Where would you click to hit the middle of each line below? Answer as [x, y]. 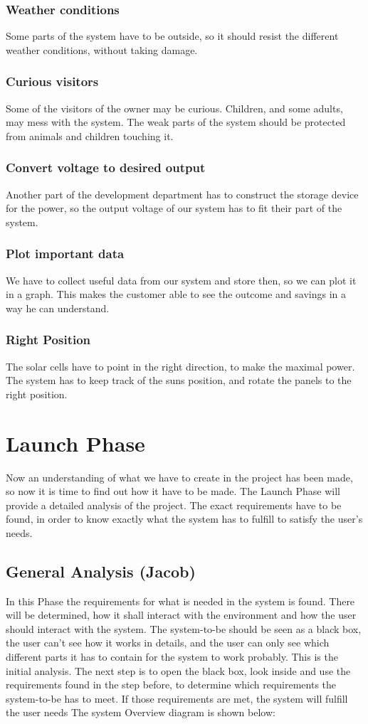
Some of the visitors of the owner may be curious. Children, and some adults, [174, 108]
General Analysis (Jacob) [101, 571]
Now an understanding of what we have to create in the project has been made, [179, 477]
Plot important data [65, 254]
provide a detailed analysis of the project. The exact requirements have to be [174, 505]
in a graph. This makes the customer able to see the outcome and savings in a [176, 294]
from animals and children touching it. [90, 135]
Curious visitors [52, 81]
